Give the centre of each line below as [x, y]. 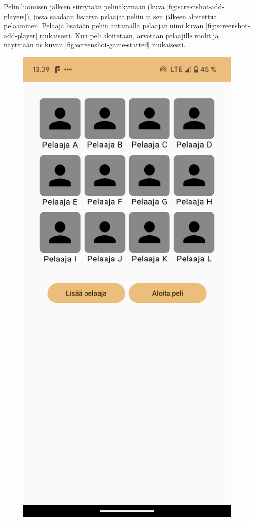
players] [15, 16]
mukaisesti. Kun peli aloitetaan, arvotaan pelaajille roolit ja [129, 35]
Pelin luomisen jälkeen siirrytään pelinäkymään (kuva [84, 6]
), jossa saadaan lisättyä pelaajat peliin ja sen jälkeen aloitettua [122, 16]
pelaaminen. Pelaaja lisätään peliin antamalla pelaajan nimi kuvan [104, 26]
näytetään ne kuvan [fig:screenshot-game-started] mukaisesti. [95, 45]
